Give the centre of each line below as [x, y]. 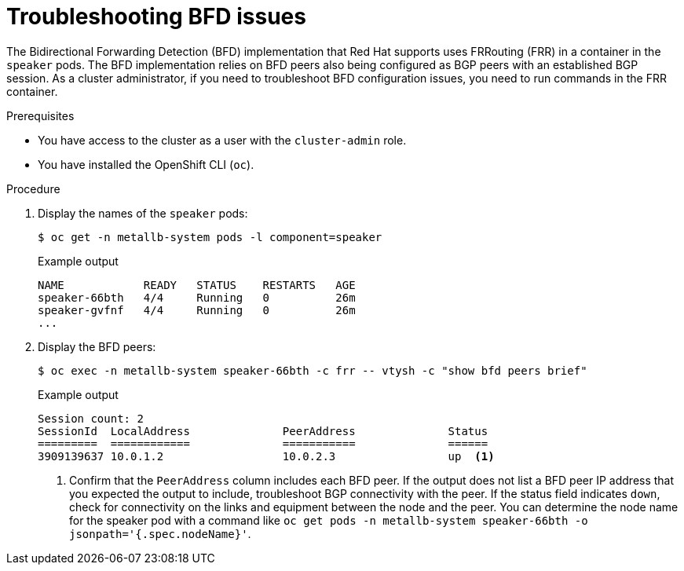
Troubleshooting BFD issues [156, 16]
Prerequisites [40, 115]
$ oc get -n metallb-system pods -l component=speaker [210, 237]
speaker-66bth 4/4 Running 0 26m [197, 297]
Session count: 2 [91, 418]
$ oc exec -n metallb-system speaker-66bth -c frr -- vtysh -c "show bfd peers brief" [313, 370]
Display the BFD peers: [97, 346]
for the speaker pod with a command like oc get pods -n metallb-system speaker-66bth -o [329, 520]
